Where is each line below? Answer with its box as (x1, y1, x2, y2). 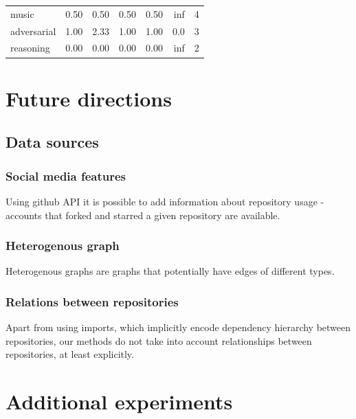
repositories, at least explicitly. (5, 347, 134, 361)
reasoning (10, 41, 50, 55)
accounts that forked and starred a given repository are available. (5, 207, 280, 222)
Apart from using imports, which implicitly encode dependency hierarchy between (5, 320, 351, 335)
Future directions (5, 84, 172, 112)
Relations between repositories (5, 293, 179, 310)
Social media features (5, 167, 126, 184)
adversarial (10, 23, 56, 38)
